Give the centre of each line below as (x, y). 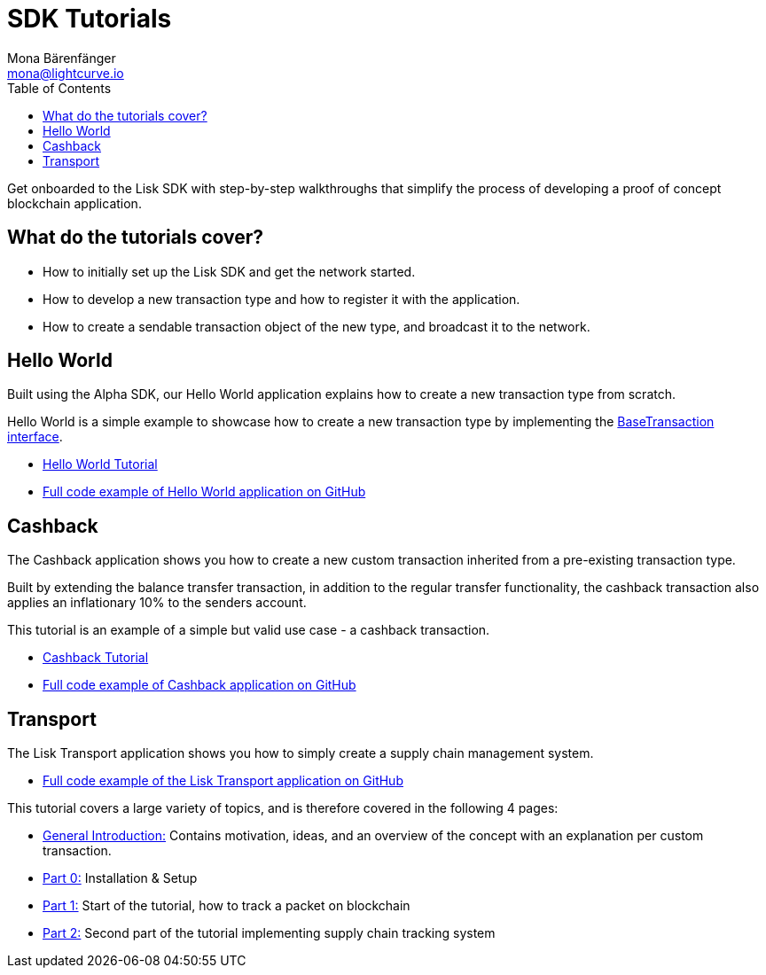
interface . (35, 437)
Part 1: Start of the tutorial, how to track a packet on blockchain (227, 906)
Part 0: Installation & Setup (120, 878)
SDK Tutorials (90, 19)
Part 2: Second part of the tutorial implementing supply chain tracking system (269, 933)
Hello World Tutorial (100, 464)
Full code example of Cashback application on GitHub (199, 685)
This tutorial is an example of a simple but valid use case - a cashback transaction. (249, 630)
